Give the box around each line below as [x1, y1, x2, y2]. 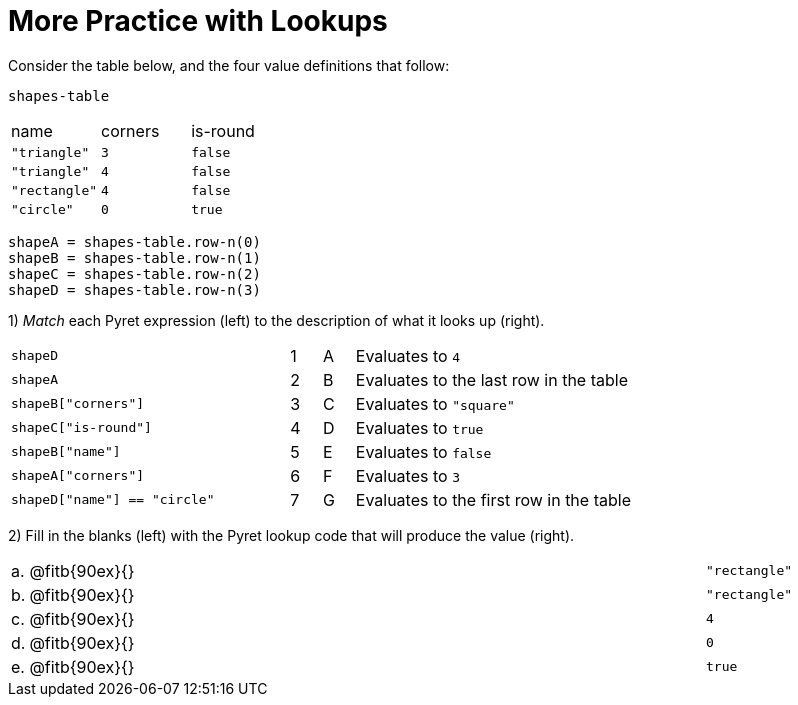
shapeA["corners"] [11, 468, 145, 484]
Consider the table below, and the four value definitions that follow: [8, 56, 450, 74]
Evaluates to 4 [355, 345, 460, 366]
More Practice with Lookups [8, 4, 388, 38]
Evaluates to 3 [355, 465, 460, 486]
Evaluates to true [355, 417, 484, 438]
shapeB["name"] [11, 444, 121, 460]
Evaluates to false [355, 441, 492, 462]
